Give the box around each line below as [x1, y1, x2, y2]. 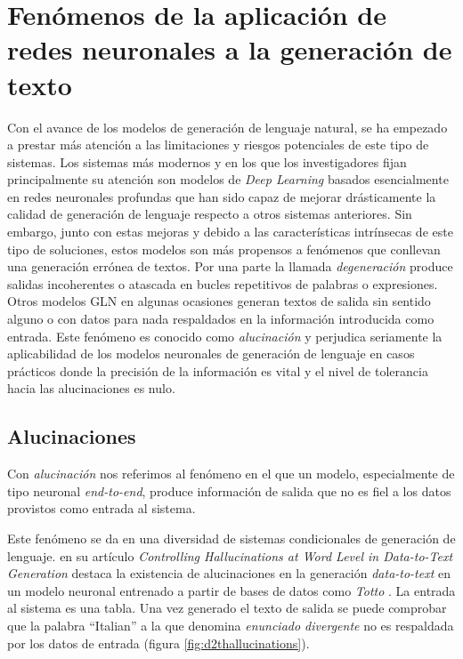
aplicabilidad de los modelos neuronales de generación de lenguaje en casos [7, 344, 415, 363]
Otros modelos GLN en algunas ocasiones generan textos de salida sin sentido [7, 292, 431, 310]
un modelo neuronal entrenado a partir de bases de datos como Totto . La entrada [7, 581, 456, 599]
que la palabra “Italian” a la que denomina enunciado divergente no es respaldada [7, 615, 454, 634]
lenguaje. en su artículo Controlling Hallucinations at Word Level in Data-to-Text [7, 546, 453, 565]
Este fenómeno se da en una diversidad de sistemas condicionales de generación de [7, 528, 456, 547]
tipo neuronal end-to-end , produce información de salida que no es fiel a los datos [7, 481, 451, 500]
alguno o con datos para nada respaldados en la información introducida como [7, 309, 435, 328]
